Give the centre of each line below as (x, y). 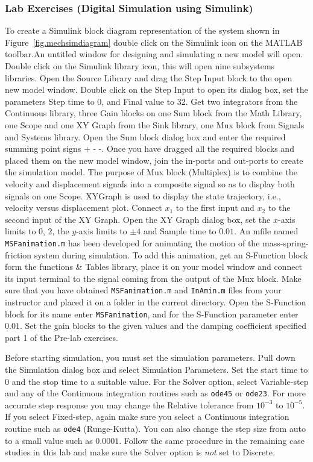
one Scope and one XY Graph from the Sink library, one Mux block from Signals (155, 124)
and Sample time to (180, 231)
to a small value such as (49, 440)
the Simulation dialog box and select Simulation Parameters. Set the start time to (156, 370)
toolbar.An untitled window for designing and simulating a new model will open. (154, 54)
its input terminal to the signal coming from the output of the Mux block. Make (153, 278)
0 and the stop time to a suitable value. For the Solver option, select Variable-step (157, 381)
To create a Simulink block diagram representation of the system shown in (142, 30)
